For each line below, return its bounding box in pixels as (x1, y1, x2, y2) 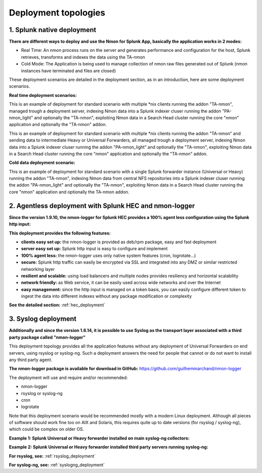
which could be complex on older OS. (9, 426, 84, 432)
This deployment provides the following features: (9, 230, 111, 236)
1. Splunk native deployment (9, 26, 97, 34)
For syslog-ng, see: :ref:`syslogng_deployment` (9, 462, 105, 468)
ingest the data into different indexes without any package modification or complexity (21, 293, 192, 299)
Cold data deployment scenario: (9, 160, 75, 166)
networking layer (21, 266, 55, 272)
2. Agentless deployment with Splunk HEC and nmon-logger (9, 202, 195, 210)
